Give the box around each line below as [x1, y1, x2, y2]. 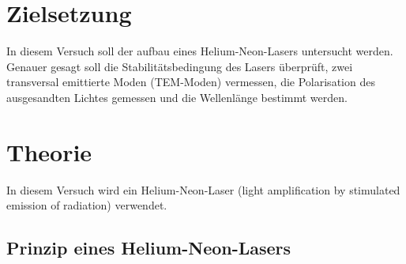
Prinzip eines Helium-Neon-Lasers [6, 236, 291, 260]
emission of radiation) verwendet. [6, 197, 167, 213]
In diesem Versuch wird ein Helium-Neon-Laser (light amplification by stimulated [6, 181, 400, 198]
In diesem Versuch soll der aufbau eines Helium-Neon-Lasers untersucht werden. [6, 43, 393, 59]
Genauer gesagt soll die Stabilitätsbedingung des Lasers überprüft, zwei [6, 58, 353, 74]
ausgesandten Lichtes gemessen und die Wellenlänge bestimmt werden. [6, 89, 348, 105]
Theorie [6, 135, 92, 168]
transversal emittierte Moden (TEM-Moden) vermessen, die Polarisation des [6, 74, 375, 90]
